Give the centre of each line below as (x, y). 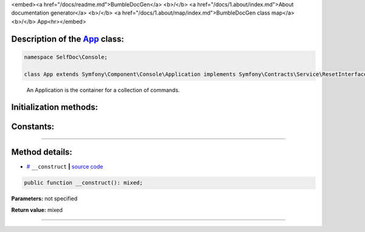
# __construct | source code (65, 167)
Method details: (42, 152)
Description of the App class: (68, 39)
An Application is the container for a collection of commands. (103, 90)
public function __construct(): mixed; (83, 183)
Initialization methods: (55, 107)
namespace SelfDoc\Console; (66, 57)
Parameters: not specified (44, 199)
